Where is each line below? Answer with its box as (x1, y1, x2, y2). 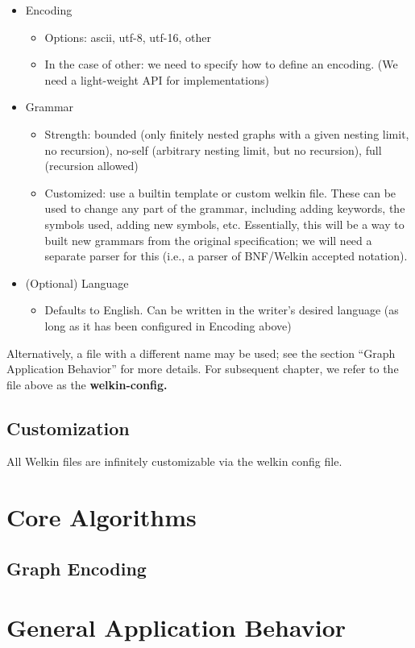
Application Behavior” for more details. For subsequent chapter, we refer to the (6, 360, 399, 377)
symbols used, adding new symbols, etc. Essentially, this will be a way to (44, 215, 405, 232)
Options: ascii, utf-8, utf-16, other (44, 28, 211, 45)
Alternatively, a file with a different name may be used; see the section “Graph (6, 344, 396, 361)
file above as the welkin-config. (6, 376, 168, 393)
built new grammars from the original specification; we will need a (44, 231, 372, 248)
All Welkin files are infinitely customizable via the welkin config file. (6, 453, 342, 470)
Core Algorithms (6, 501, 197, 534)
